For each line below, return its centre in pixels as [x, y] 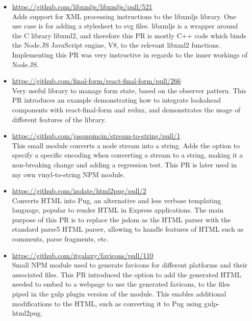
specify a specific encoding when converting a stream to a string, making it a [127, 155]
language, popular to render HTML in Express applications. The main [118, 210]
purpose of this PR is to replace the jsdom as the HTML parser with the [121, 219]
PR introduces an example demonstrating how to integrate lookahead [116, 100]
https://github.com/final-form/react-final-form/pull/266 [96, 81]
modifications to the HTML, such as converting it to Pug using [107, 303]
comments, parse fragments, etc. [60, 239]
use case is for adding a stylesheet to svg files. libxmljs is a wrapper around [125, 26]
